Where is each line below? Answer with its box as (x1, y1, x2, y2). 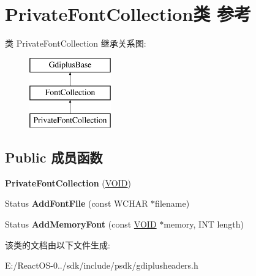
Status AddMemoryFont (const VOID (5, 218, 157, 231)
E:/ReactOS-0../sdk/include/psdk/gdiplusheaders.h (5, 259, 198, 272)
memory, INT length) (164, 218, 244, 231)
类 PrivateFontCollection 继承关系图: (5, 37, 146, 50)
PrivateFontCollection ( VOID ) (5, 176, 131, 189)
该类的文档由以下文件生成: (5, 238, 110, 251)
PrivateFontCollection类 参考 (5, 1, 251, 26)
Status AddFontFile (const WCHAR (5, 197, 148, 210)
